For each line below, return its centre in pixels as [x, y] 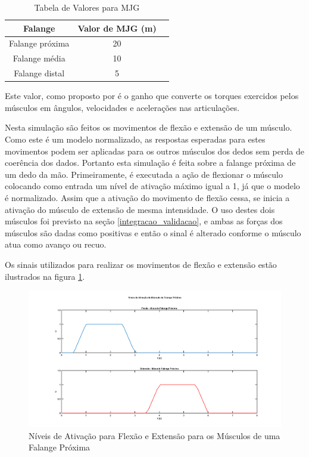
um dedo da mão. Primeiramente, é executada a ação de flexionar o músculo [144, 174]
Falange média [39, 58]
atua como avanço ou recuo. [56, 244]
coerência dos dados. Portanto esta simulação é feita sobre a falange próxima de [150, 163]
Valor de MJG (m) [117, 28]
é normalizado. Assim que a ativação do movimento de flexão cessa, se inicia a [147, 197]
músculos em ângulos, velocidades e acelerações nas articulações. [122, 107]
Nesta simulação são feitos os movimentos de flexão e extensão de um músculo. [149, 127]
